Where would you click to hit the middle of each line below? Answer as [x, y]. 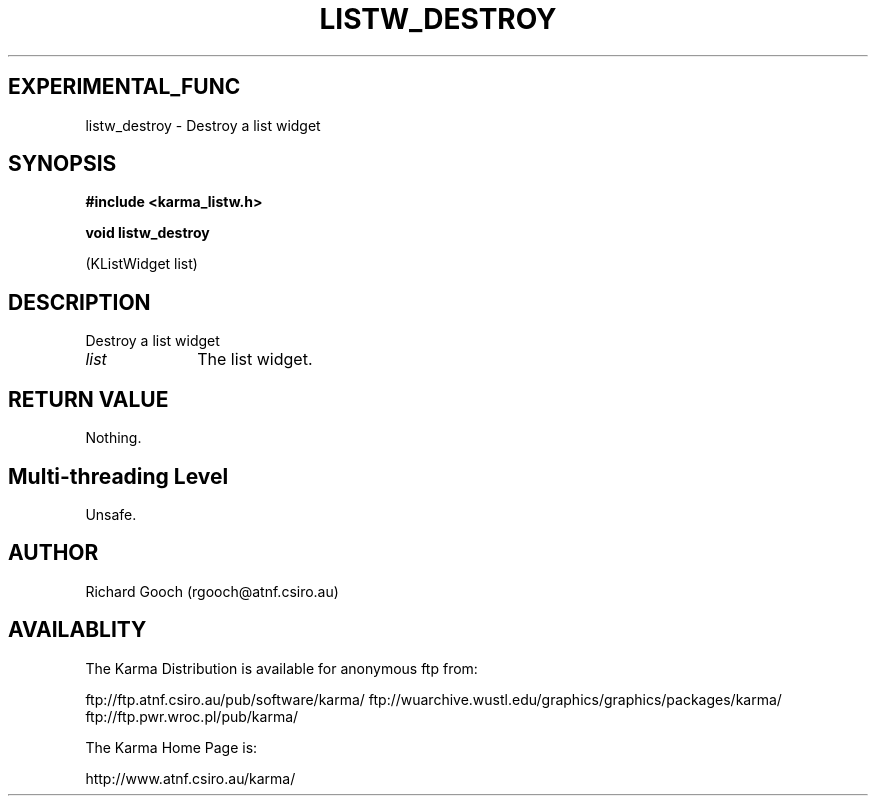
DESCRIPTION [79, 302]
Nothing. [113, 438]
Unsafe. [111, 514]
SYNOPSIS [62, 164]
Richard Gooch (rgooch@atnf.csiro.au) [212, 591]
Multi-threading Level [118, 476]
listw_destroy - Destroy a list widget [203, 125]
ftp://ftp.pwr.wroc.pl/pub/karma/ [192, 716]
